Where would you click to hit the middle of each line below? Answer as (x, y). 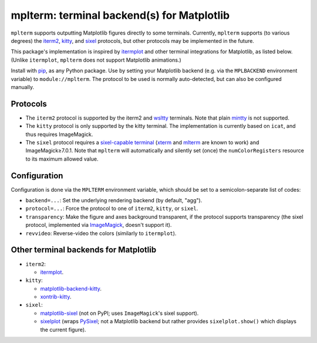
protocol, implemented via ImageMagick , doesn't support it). (99, 225)
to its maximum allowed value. (62, 159)
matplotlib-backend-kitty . (71, 288)
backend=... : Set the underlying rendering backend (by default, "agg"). (114, 201)
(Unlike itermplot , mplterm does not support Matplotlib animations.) (96, 60)
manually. (23, 87)
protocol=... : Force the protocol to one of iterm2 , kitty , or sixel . (112, 209)
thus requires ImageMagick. (59, 134)
